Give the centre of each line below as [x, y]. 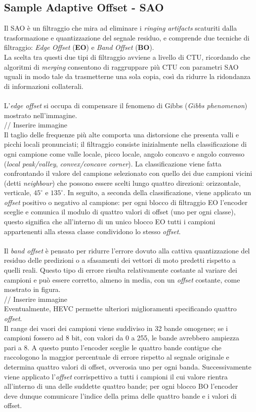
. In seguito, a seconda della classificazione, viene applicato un [157, 192]
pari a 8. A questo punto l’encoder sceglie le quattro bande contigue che [113, 347]
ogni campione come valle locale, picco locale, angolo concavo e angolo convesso [124, 153]
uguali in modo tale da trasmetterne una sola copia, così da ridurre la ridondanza [127, 76]
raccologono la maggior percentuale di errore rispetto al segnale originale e [117, 357]
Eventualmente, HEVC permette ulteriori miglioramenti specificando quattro [120, 309]
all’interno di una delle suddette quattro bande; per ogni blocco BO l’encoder [121, 386]
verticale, [18, 192]
